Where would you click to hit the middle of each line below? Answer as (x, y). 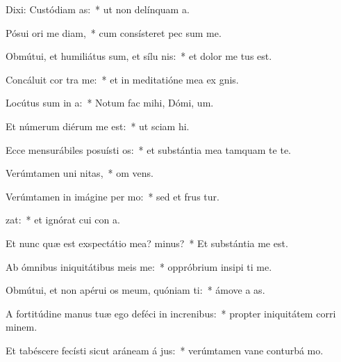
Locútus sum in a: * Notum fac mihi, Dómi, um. (110, 103)
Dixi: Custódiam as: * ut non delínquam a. (98, 9)
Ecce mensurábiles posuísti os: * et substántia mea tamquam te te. (148, 149)
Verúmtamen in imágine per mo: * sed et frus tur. (113, 196)
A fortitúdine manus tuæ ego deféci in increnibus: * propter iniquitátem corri (171, 313)
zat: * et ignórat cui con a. (63, 220)
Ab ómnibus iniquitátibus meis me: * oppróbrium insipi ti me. (139, 266)
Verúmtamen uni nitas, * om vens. (80, 173)
